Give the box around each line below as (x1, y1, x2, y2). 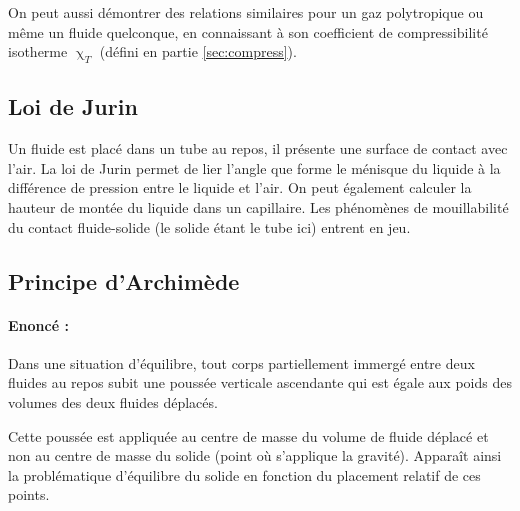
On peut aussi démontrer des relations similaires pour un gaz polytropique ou (8, 2, 484, 22)
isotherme (8, 41, 68, 62)
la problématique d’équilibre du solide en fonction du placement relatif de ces (8, 464, 481, 485)
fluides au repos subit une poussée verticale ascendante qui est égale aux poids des (8, 372, 512, 393)
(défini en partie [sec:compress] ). (99, 41, 297, 62)
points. (8, 484, 50, 505)
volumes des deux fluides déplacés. (8, 391, 218, 412)
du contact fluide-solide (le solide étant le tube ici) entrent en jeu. (8, 216, 411, 237)
